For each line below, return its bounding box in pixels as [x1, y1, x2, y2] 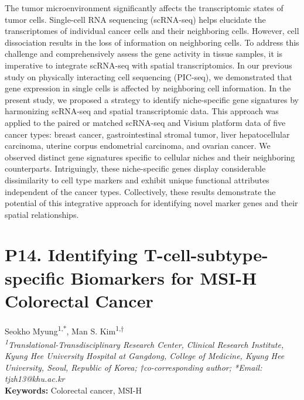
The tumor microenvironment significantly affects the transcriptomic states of [5, 2, 283, 13]
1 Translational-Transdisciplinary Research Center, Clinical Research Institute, [5, 337, 284, 350]
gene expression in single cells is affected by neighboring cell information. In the [5, 82, 291, 94]
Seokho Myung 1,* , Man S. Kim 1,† [5, 323, 124, 337]
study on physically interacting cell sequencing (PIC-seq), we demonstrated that [5, 70, 293, 83]
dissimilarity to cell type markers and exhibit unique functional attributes [5, 173, 269, 186]
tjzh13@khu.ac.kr [5, 372, 65, 385]
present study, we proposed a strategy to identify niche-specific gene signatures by [5, 93, 299, 105]
